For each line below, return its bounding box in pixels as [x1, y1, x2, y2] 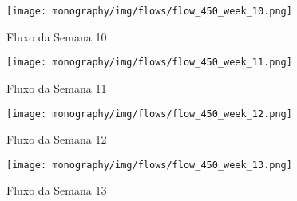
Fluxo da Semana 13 [6, 182, 107, 199]
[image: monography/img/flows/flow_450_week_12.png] [6, 108, 292, 120]
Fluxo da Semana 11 [6, 79, 107, 96]
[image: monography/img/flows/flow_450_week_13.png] [6, 159, 292, 171]
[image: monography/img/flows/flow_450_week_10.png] [6, 6, 292, 17]
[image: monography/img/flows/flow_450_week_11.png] [6, 57, 292, 69]
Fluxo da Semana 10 [6, 28, 107, 45]
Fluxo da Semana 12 [6, 131, 107, 148]
